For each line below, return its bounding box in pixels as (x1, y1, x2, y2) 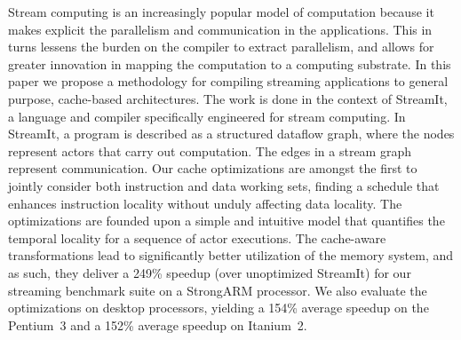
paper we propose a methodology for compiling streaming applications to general (8, 72, 449, 91)
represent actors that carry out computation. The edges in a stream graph (8, 141, 412, 160)
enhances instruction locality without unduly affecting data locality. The (8, 194, 402, 212)
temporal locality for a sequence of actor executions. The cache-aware (8, 228, 386, 247)
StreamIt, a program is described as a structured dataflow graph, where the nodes (8, 124, 455, 143)
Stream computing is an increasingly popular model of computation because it (8, 3, 434, 20)
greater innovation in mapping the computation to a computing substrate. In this (8, 54, 451, 73)
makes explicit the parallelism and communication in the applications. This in (8, 20, 433, 38)
